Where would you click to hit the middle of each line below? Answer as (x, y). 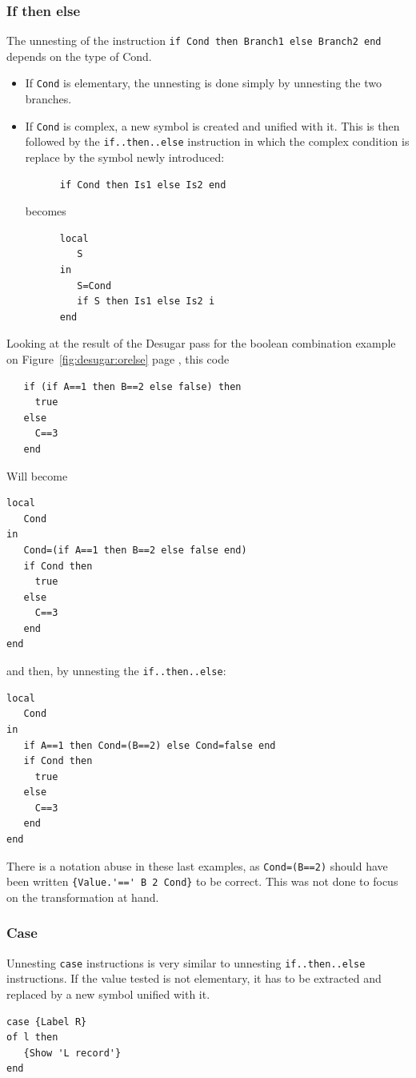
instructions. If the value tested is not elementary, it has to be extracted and (194, 978)
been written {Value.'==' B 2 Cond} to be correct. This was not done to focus (202, 881)
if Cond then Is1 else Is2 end (143, 185)
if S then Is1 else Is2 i (146, 302)
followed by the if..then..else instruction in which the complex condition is (217, 141)
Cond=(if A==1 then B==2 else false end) (135, 550)
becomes (46, 211)
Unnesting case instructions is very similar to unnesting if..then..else (186, 962)
